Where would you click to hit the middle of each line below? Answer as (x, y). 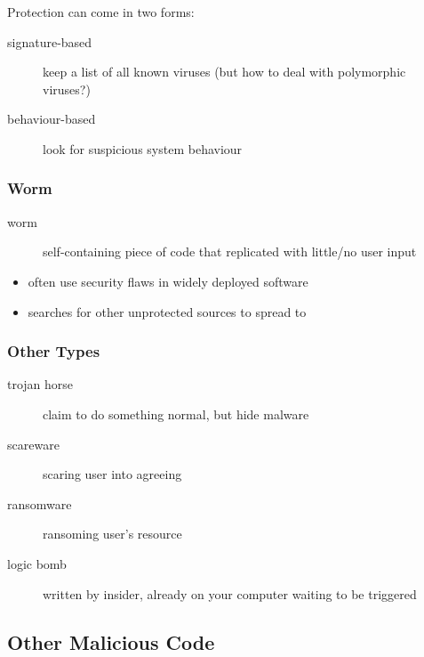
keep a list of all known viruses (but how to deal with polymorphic (224, 72)
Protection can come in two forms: (101, 12)
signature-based (50, 41)
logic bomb (37, 563)
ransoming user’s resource (112, 534)
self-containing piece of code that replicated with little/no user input (230, 251)
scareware (33, 444)
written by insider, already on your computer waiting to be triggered (230, 593)
